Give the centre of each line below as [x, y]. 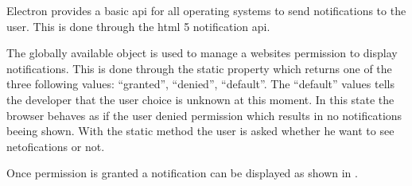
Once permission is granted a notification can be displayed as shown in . [182, 173]
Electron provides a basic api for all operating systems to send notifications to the [206, 10]
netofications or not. [56, 146]
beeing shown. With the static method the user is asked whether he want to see [200, 131]
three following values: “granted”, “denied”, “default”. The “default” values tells [200, 84]
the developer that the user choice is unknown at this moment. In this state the [200, 99]
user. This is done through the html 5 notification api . [138, 26]
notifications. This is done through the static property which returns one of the [199, 68]
